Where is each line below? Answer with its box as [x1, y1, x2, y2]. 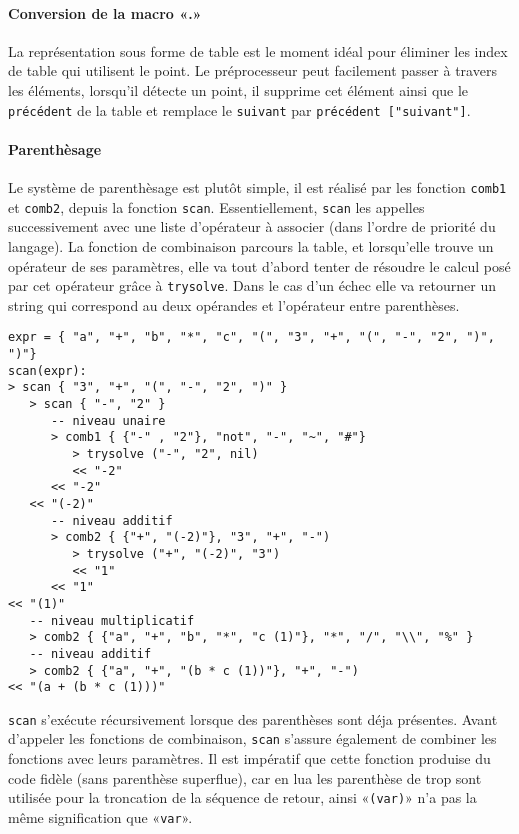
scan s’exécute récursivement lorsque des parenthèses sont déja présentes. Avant [8, 708, 498, 729]
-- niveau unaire [50, 413, 166, 428]
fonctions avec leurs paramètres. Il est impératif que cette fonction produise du [8, 748, 491, 769]
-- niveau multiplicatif [29, 613, 195, 628]
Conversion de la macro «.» [8, 2, 202, 23]
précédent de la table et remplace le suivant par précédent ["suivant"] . [8, 99, 471, 120]
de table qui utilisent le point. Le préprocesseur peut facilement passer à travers [8, 60, 497, 81]
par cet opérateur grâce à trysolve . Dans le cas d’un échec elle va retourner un [8, 275, 496, 296]
